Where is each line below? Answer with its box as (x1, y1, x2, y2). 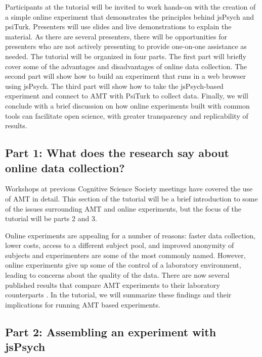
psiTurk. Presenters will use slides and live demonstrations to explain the (5, 21, 232, 32)
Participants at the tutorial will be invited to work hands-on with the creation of (5, 2, 256, 12)
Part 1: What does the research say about (5, 145, 229, 161)
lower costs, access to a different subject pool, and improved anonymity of (5, 240, 234, 250)
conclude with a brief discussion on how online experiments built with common (5, 100, 250, 111)
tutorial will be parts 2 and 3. (5, 213, 97, 224)
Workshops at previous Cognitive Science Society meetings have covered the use (5, 183, 253, 194)
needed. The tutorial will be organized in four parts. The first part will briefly (5, 50, 246, 61)
